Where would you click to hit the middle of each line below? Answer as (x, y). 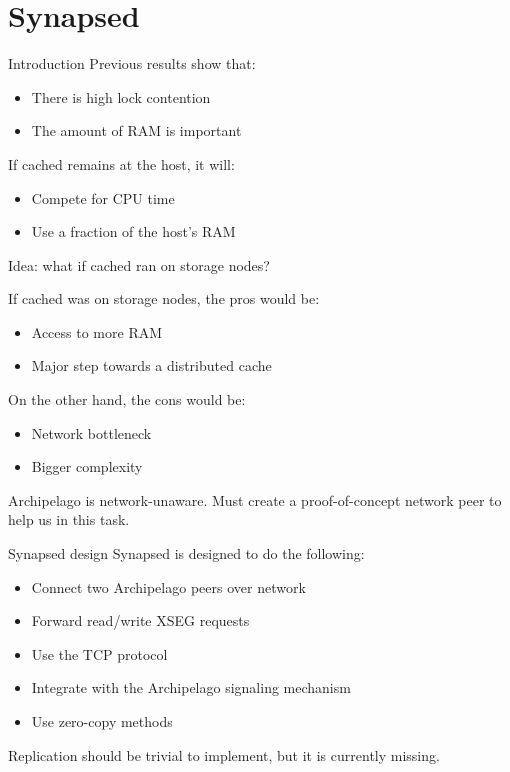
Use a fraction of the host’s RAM (133, 231)
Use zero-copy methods (102, 721)
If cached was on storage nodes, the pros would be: (164, 298)
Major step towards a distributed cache (151, 365)
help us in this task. (69, 519)
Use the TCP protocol (99, 653)
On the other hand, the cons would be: (127, 399)
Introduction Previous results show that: (132, 63)
